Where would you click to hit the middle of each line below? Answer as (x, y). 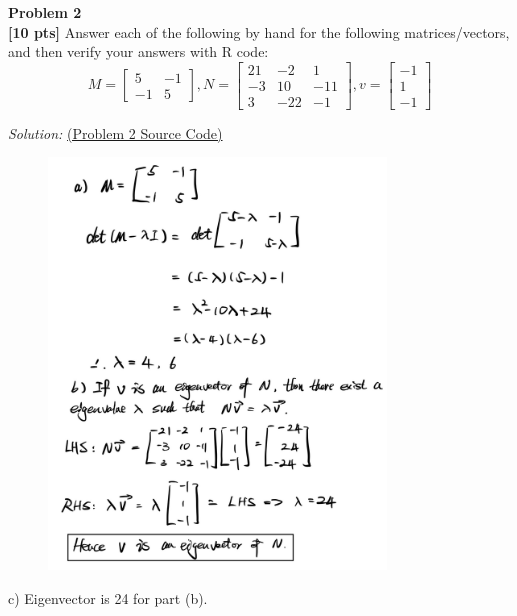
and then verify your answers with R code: (138, 51)
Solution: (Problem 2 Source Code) (115, 132)
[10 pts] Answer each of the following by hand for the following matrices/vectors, (259, 31)
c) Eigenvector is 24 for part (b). (108, 597)
